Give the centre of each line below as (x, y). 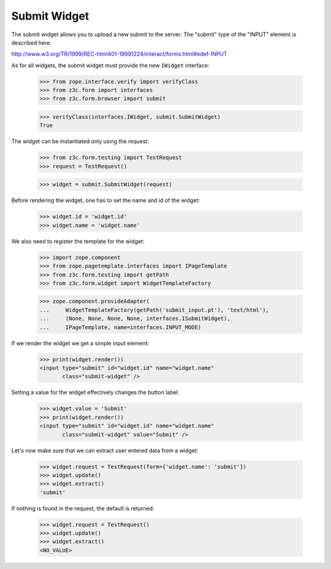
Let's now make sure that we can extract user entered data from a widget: (105, 450)
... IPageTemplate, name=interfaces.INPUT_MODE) (120, 327)
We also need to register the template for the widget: (78, 241)
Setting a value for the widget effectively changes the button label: (95, 392)
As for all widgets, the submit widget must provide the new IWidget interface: (110, 65)
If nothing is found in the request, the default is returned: (83, 508)
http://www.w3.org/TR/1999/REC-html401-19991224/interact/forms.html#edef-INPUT (119, 54)
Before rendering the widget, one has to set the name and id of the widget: (106, 200)
